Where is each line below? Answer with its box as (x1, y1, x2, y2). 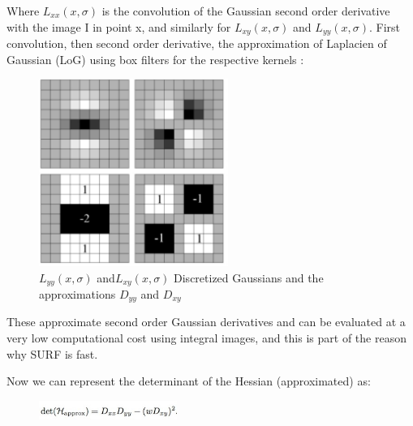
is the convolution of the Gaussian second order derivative (101, 2, 390, 19)
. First (369, 18, 401, 35)
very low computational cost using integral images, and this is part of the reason (6, 329, 407, 346)
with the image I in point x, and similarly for (6, 18, 231, 35)
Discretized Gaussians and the (174, 269, 324, 286)
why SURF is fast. (6, 345, 98, 362)
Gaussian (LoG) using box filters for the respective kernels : (6, 50, 304, 67)
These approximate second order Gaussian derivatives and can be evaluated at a (6, 313, 406, 330)
